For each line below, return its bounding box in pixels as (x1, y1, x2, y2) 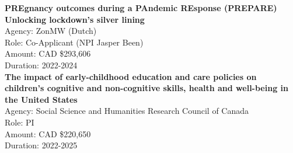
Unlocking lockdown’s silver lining (5, 13, 145, 25)
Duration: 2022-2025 (5, 139, 78, 151)
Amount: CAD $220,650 (5, 127, 91, 140)
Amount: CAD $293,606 (5, 47, 91, 60)
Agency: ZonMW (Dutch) (5, 25, 97, 37)
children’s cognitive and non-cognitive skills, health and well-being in (5, 82, 288, 94)
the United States (5, 93, 78, 105)
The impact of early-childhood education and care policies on (5, 70, 257, 82)
